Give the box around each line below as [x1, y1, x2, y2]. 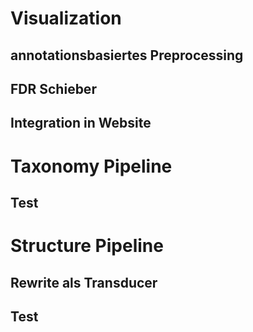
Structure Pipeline [10, 235, 164, 257]
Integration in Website [10, 115, 152, 132]
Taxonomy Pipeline [10, 155, 173, 177]
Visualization [10, 7, 122, 30]
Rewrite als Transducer [10, 274, 158, 291]
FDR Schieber [10, 80, 97, 97]
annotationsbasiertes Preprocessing [10, 47, 244, 64]
